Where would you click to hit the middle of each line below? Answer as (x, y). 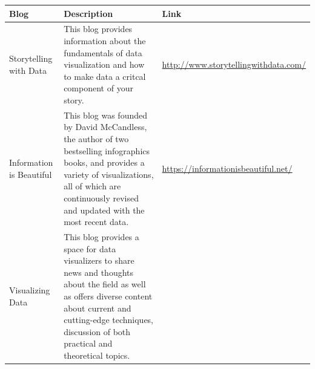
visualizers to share (99, 260)
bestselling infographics (107, 150)
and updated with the (104, 210)
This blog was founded (105, 115)
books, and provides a (104, 162)
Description (88, 13)
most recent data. (96, 222)
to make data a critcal (105, 76)
